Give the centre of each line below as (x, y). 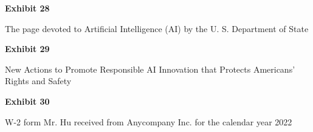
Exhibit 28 (27, 8)
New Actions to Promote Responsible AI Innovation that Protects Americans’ (150, 69)
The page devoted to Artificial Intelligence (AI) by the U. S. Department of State (157, 28)
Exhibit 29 (27, 49)
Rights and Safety (38, 81)
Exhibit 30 (27, 101)
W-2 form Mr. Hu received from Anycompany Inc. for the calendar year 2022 (149, 121)
